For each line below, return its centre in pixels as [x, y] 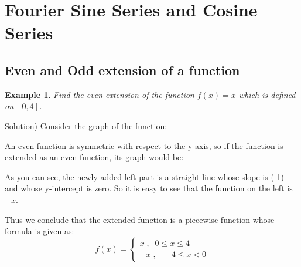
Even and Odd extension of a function [122, 70]
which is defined [267, 94]
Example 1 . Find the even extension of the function [100, 94]
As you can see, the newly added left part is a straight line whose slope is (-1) [144, 176]
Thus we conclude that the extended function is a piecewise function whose [140, 219]
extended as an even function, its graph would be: [94, 157]
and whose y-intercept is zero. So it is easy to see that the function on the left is [149, 188]
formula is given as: [40, 231]
